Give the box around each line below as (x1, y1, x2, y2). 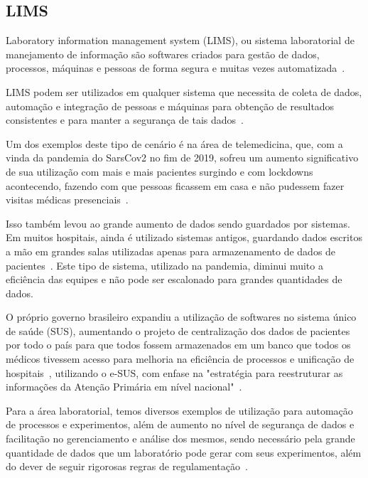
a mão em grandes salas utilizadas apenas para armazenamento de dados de (6, 243, 336, 258)
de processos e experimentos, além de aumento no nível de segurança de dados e (6, 417, 355, 432)
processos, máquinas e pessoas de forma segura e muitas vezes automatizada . (6, 60, 345, 75)
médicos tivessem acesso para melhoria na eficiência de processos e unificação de (6, 351, 355, 366)
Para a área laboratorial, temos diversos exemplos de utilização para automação (6, 403, 353, 418)
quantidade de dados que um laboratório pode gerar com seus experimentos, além (6, 445, 362, 460)
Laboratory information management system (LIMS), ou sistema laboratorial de (6, 33, 355, 48)
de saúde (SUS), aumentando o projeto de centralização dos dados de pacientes (6, 323, 350, 338)
